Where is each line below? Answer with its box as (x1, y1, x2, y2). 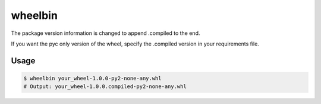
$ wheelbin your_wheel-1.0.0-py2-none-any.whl (23, 74, 162, 82)
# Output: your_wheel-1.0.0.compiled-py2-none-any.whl (23, 83, 187, 90)
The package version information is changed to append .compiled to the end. (11, 30, 200, 37)
